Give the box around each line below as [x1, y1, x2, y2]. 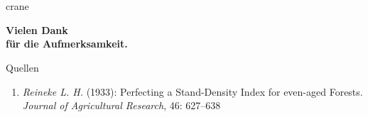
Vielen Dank [6, 22, 68, 37]
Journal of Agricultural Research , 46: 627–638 [22, 98, 221, 113]
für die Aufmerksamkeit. [6, 36, 128, 51]
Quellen [6, 60, 39, 74]
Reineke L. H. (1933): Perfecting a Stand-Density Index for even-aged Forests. [22, 84, 363, 99]
